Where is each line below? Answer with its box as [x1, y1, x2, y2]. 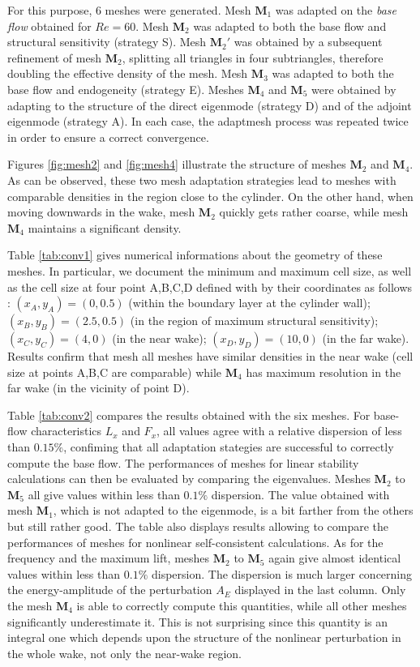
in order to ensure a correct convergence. [7, 128, 209, 145]
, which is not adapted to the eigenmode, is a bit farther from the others [53, 502, 414, 519]
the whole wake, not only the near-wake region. [7, 644, 242, 661]
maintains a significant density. [28, 219, 182, 236]
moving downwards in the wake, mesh [7, 203, 195, 220]
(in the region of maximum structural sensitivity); [130, 312, 379, 329]
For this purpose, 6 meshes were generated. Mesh [7, 2, 251, 18]
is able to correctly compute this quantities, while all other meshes [76, 597, 407, 614]
